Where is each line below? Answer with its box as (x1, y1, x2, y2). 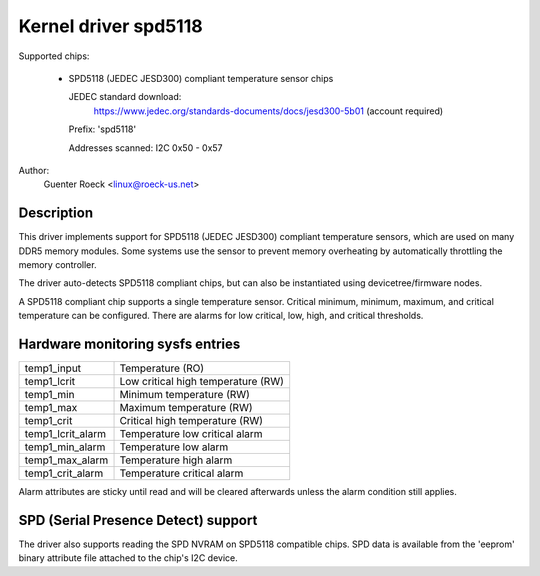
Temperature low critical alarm (119, 427, 264, 441)
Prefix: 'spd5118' (68, 123, 137, 135)
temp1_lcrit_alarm (24, 427, 107, 441)
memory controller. (18, 258, 97, 270)
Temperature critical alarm (119, 466, 244, 480)
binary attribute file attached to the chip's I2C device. (18, 552, 239, 564)
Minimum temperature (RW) (119, 388, 250, 402)
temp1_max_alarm (24, 453, 109, 467)
